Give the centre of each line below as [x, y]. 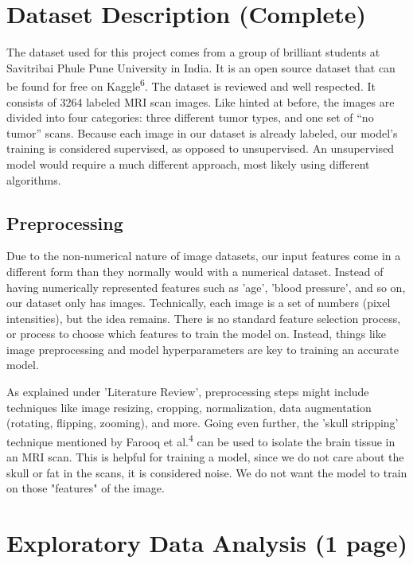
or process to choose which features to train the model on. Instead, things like [196, 334]
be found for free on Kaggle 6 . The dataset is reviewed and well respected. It [191, 85]
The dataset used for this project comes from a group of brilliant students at [193, 52]
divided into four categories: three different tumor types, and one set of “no [190, 117]
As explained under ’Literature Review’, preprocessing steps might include [188, 392]
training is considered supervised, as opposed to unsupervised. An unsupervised [201, 148]
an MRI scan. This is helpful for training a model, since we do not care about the [205, 457]
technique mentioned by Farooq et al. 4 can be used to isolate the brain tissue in [201, 440]
